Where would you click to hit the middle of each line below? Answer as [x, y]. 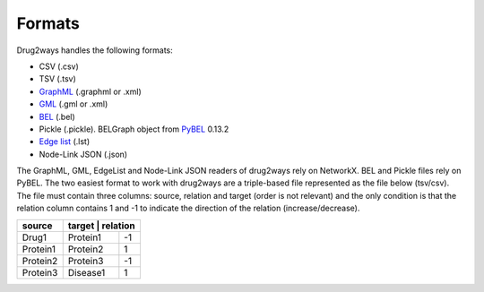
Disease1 [86, 272]
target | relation [102, 226]
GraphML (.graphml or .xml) [91, 91]
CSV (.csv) [59, 66]
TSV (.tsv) [57, 79]
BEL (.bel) [57, 116]
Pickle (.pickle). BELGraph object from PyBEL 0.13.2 [134, 129]
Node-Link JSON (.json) [83, 154]
